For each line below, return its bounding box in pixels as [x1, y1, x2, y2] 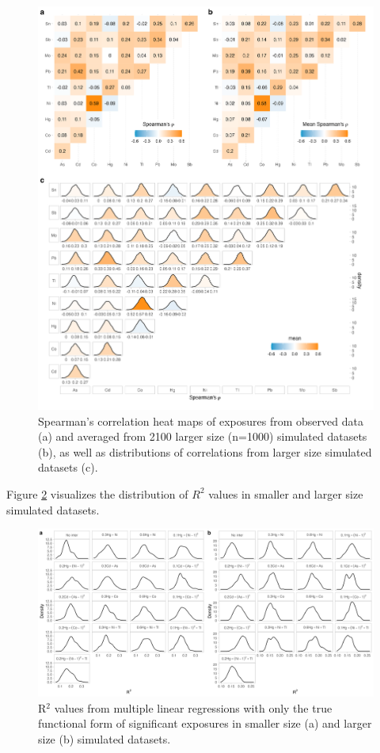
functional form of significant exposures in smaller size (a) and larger [38, 715, 372, 732]
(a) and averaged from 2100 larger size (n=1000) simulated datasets [38, 428, 367, 445]
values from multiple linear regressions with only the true [54, 699, 332, 716]
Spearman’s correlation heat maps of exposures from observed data [38, 412, 363, 429]
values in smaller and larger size [208, 485, 363, 502]
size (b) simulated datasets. [38, 730, 171, 747]
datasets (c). [38, 459, 98, 476]
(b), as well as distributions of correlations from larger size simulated [38, 443, 372, 460]
